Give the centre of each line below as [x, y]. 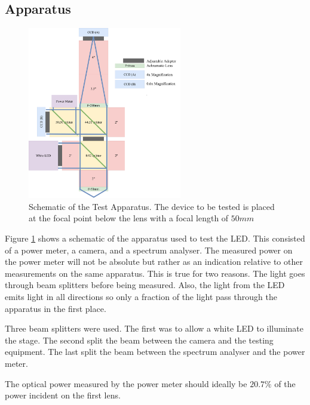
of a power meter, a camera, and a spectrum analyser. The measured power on [149, 250]
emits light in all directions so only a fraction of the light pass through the [141, 296]
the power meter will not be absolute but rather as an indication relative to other [154, 262]
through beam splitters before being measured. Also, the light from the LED [145, 285]
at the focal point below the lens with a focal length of [129, 218]
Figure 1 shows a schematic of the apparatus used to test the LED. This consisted [155, 238]
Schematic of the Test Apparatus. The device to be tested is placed [152, 206]
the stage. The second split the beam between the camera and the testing [139, 340]
